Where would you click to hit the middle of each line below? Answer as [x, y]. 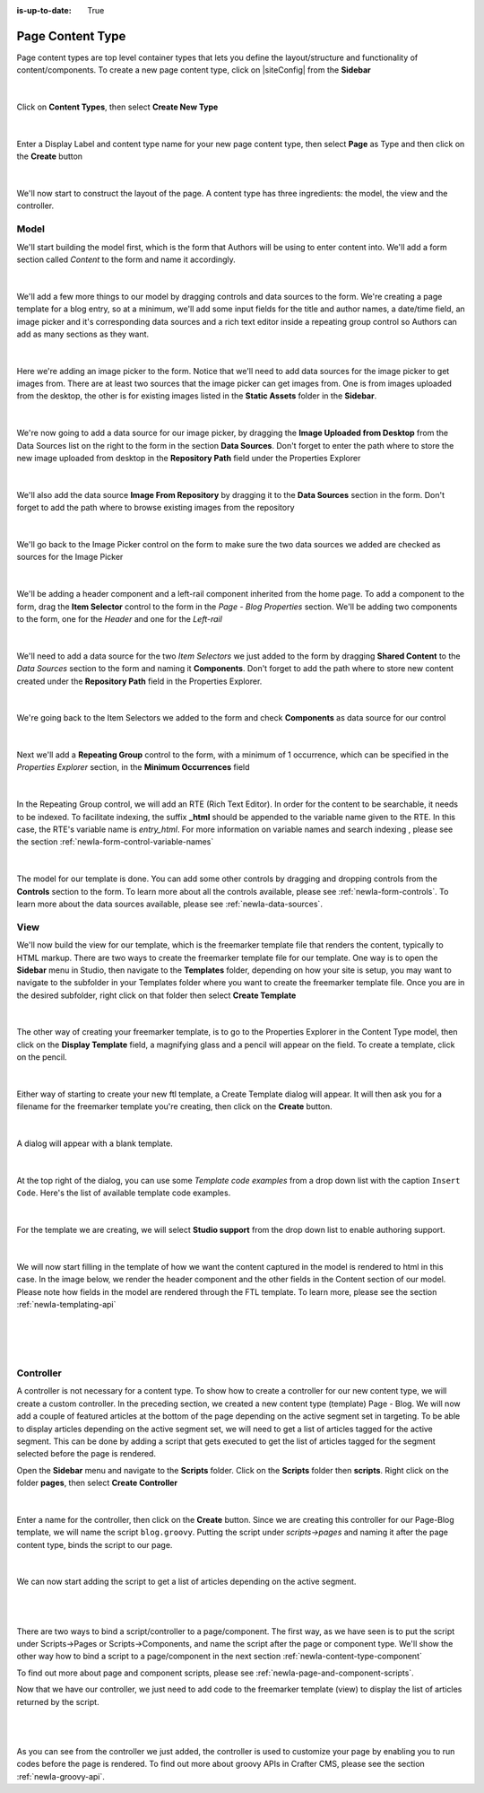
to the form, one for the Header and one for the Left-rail [120, 618]
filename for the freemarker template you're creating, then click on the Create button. [175, 1106]
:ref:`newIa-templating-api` [66, 1305]
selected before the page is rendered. [86, 1454]
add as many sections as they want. [83, 334]
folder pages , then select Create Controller [97, 1483]
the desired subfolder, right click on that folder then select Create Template [156, 995]
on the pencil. [42, 1057]
